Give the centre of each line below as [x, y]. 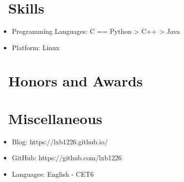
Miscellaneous [55, 118]
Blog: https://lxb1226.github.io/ [60, 141]
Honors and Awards [76, 80]
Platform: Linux [36, 47]
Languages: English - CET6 [53, 174]
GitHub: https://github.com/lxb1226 [67, 158]
